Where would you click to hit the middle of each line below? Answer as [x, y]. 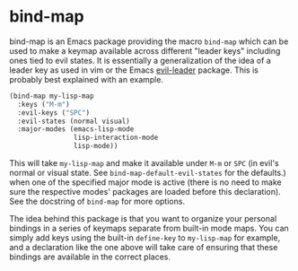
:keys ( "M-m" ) [44, 104]
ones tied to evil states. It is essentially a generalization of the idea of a [140, 60]
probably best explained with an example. [87, 79]
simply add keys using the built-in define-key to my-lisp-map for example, [145, 238]
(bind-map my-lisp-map [52, 96]
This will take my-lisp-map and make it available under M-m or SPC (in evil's [145, 163]
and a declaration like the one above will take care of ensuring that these [144, 248]
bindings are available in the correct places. [90, 257]
